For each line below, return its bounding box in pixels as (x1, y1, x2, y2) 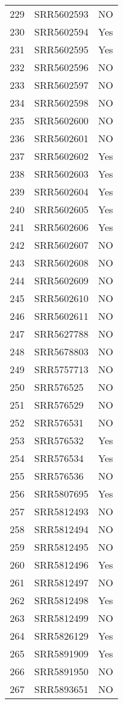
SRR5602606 (34, 220, 89, 234)
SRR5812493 (34, 504, 89, 518)
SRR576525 (34, 380, 84, 394)
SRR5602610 (34, 291, 89, 305)
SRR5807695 (34, 486, 89, 501)
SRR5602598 (34, 96, 89, 110)
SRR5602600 (34, 113, 89, 127)
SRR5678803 (34, 344, 89, 358)
